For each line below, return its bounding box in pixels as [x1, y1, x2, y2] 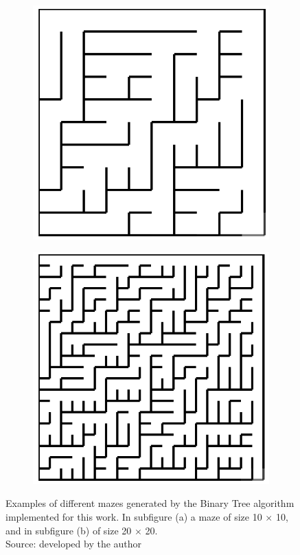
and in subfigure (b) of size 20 [5, 523, 132, 537]
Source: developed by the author [5, 536, 142, 551]
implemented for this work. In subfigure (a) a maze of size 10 [5, 509, 262, 523]
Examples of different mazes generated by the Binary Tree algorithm [5, 496, 295, 510]
